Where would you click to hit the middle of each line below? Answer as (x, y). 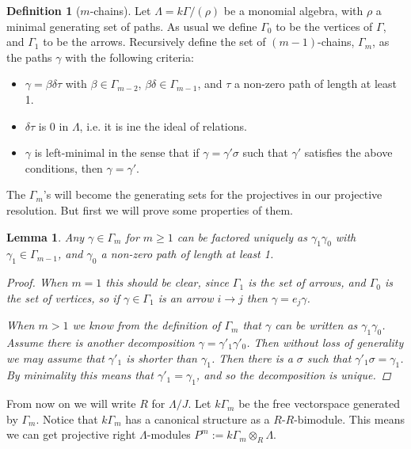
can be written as (316, 325)
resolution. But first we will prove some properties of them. (150, 209)
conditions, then (64, 167)
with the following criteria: (129, 57)
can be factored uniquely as (242, 236)
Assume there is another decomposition (101, 342)
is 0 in (53, 126)
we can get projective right (71, 434)
